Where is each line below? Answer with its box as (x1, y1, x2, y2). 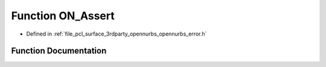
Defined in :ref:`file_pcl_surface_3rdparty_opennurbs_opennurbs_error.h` (26, 30, 207, 37)
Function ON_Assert (11, 9, 115, 22)
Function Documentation (11, 46, 107, 56)
